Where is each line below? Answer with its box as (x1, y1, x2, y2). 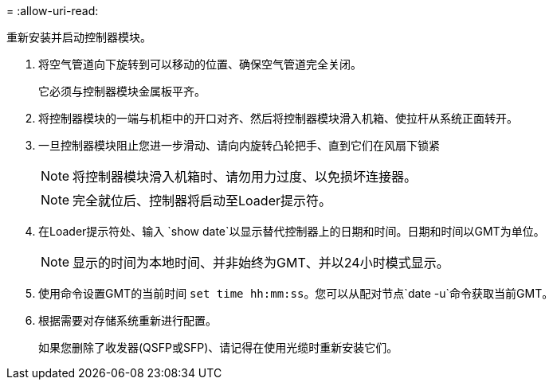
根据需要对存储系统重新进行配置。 (38, 314, 217, 327)
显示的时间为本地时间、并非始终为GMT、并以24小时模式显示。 (73, 255, 449, 271)
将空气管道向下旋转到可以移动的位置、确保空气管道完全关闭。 (38, 57, 362, 71)
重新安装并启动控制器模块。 (6, 30, 151, 44)
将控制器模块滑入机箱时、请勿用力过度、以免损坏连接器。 (73, 169, 418, 185)
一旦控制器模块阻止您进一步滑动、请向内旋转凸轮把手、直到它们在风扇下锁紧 (38, 138, 440, 152)
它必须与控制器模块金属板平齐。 (38, 84, 206, 98)
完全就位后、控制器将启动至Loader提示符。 (73, 193, 331, 209)
